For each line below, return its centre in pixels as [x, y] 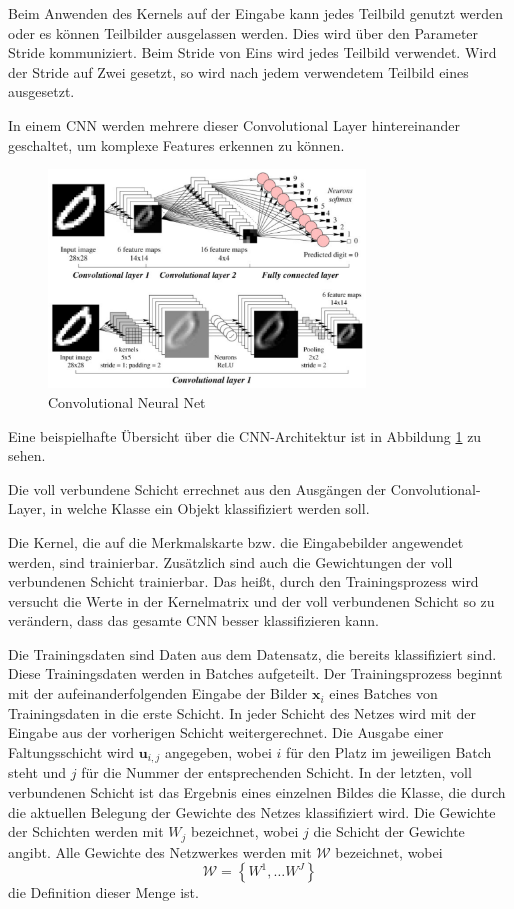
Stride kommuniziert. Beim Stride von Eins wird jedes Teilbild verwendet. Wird [252, 52]
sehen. [27, 455]
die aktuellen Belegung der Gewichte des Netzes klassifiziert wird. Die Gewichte [252, 811]
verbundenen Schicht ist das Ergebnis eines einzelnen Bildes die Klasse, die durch [257, 791]
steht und [37, 772]
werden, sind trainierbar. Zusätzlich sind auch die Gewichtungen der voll [230, 561]
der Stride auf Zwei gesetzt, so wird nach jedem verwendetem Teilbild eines [238, 71]
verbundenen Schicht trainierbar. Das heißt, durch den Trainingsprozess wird [243, 581]
